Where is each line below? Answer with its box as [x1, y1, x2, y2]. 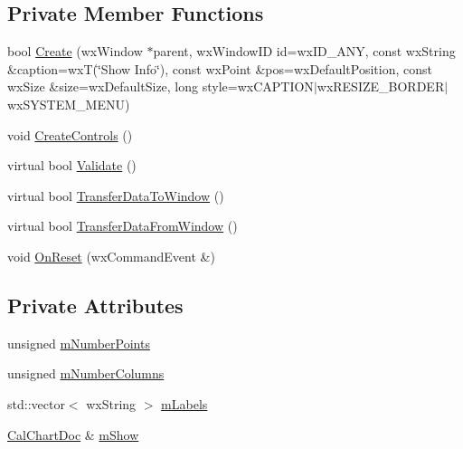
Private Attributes [7, 291, 184, 319]
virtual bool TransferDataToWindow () [7, 186, 224, 205]
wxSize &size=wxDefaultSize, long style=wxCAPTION [7, 77, 314, 96]
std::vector [7, 394, 65, 413]
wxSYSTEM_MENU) [7, 94, 130, 113]
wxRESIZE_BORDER [317, 77, 445, 96]
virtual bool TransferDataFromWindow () [7, 216, 238, 235]
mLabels [161, 394, 208, 413]
